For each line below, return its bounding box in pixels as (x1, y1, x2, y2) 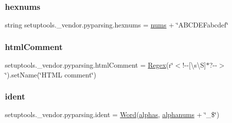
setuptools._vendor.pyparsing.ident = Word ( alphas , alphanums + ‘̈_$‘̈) (5, 109, 219, 120)
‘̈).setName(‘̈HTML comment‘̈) (5, 69, 96, 79)
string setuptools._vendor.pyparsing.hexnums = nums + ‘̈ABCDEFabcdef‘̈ (5, 20, 229, 30)
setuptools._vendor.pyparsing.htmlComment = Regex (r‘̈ (5, 60, 173, 70)
